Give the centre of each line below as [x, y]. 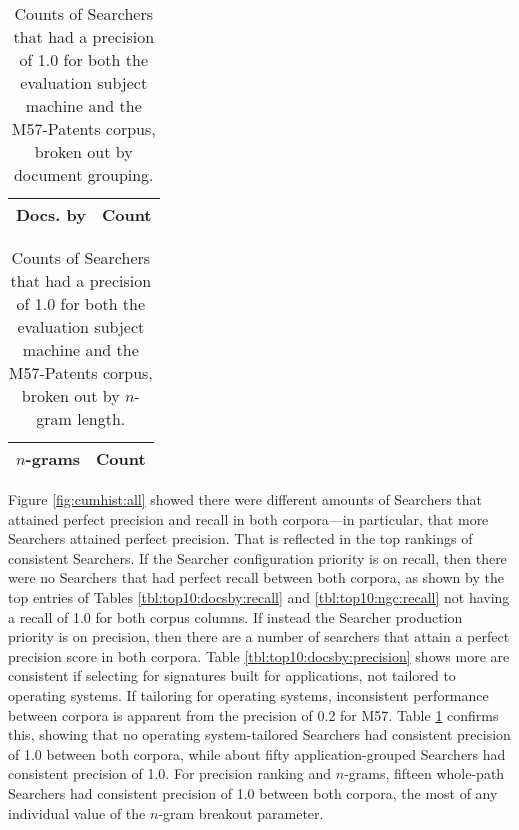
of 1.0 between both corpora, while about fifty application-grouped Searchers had [257, 753]
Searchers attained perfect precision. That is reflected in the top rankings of [240, 538]
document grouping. [83, 174]
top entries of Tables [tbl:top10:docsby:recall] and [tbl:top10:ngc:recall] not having [259, 596]
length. [101, 418]
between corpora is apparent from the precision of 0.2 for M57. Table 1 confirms [253, 714]
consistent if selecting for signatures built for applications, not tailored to [232, 675]
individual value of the [77, 812]
